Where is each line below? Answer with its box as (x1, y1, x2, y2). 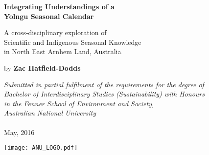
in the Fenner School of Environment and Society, (4, 98, 154, 108)
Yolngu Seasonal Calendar (4, 11, 94, 21)
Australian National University (4, 108, 96, 118)
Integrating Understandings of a (4, 1, 115, 11)
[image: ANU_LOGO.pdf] (4, 144, 78, 152)
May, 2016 (4, 127, 35, 137)
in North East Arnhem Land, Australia (4, 46, 121, 57)
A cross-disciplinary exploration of (4, 27, 107, 38)
